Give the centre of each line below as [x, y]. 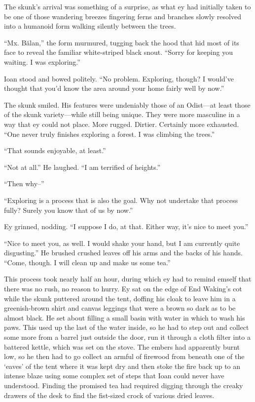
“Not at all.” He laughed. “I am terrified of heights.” [82, 167]
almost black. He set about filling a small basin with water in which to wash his [125, 317]
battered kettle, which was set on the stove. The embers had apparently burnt [122, 346]
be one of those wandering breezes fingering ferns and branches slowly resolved [123, 16]
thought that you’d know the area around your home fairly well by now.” [114, 88]
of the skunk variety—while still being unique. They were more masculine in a [122, 114]
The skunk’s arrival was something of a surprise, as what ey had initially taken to [127, 6]
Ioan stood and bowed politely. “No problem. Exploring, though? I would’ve [119, 78]
